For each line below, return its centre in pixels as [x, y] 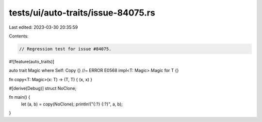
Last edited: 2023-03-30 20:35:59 [43, 27]
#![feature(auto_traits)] [32, 61]
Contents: [19, 36]
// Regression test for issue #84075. [65, 49]
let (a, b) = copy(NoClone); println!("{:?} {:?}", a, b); [72, 104]
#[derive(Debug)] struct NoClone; [43, 88]
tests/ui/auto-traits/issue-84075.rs [82, 13]
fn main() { [20, 97]
